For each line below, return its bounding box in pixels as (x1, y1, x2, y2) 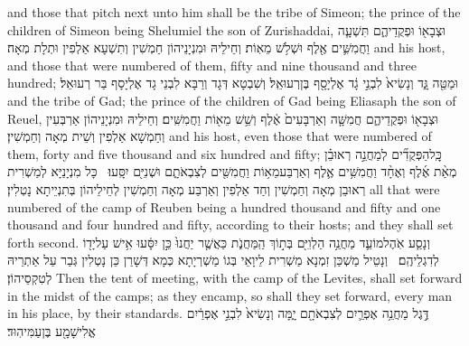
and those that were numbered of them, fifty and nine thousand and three (7, 55, 417, 74)
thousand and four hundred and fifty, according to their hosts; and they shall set (7, 215, 454, 234)
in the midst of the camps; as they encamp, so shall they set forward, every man (7, 285, 453, 304)
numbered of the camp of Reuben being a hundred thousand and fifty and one (7, 197, 441, 216)
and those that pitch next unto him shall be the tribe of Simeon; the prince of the (7, 3, 461, 21)
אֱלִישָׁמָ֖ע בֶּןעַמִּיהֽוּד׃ (7, 321, 96, 340)
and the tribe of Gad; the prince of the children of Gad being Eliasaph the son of (7, 90, 456, 109)
